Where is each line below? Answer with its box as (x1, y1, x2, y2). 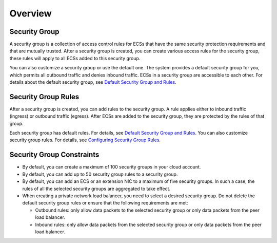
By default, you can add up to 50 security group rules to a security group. (22, 171, 178, 177)
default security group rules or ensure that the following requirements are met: (22, 200, 188, 206)
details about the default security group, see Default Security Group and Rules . (9, 79, 176, 85)
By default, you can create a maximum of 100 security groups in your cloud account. (22, 164, 201, 170)
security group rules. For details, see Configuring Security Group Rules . (9, 137, 161, 143)
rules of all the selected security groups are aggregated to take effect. (22, 185, 171, 192)
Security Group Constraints (9, 151, 100, 159)
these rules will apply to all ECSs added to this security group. (9, 55, 141, 61)
